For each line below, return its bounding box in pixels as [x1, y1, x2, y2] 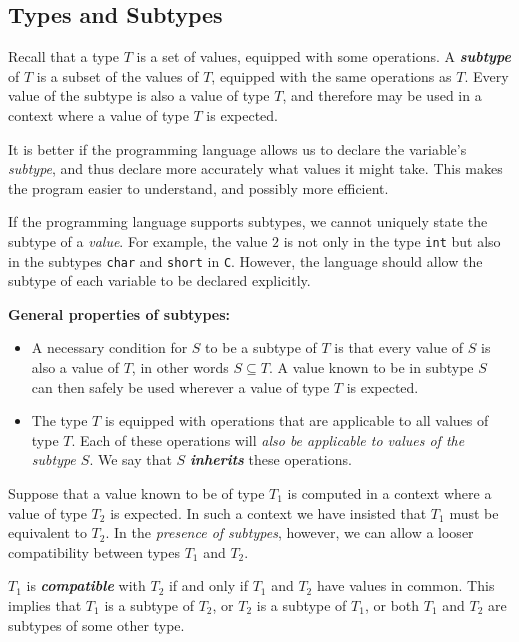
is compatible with [26, 575, 146, 596]
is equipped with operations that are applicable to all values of [104, 410, 489, 431]
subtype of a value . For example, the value [8, 230, 268, 251]
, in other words [131, 357, 229, 378]
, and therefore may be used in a [282, 85, 482, 106]
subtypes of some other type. [8, 614, 185, 635]
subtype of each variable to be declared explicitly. [8, 270, 311, 291]
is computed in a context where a [287, 483, 492, 504]
